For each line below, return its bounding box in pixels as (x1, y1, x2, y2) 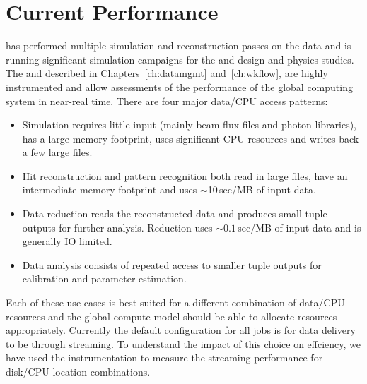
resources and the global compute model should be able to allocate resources (6, 308, 337, 323)
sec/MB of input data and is (238, 220, 361, 234)
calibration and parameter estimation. (22, 271, 187, 286)
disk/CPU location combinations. (6, 364, 151, 378)
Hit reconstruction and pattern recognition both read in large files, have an (22, 168, 348, 183)
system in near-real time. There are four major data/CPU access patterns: (6, 93, 328, 108)
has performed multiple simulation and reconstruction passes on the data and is (6, 38, 351, 53)
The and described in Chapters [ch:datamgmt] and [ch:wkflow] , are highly (6, 66, 328, 80)
